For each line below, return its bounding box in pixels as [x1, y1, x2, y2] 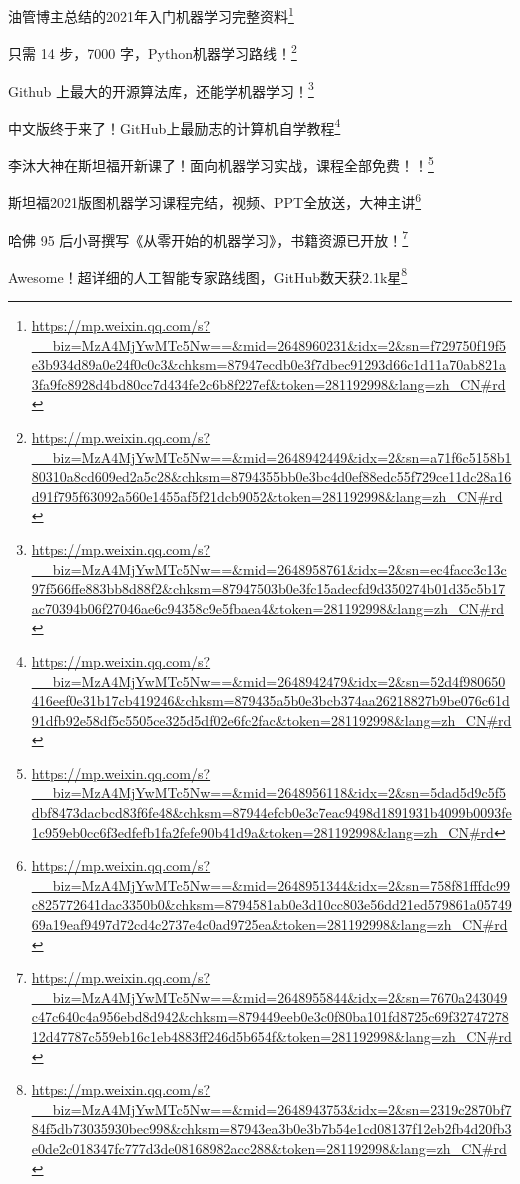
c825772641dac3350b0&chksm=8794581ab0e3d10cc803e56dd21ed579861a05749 [31, 894, 512, 915]
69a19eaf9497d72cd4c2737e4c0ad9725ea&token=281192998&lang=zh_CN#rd [31, 914, 508, 935]
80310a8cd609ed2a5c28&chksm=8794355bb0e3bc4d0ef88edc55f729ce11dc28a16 [31, 466, 512, 487]
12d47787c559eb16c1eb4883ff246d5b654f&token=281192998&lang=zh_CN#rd [31, 1026, 512, 1046]
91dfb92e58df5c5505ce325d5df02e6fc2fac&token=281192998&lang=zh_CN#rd [31, 709, 512, 730]
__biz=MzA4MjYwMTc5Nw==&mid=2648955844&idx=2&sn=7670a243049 [31, 986, 508, 1007]
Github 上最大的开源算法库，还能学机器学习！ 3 [8, 77, 314, 101]
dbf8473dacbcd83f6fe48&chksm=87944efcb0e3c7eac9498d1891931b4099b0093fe [31, 802, 512, 823]
